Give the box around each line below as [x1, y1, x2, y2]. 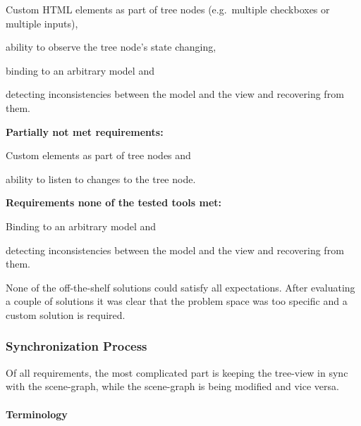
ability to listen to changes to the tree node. [6, 171, 196, 186]
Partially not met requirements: [6, 124, 164, 139]
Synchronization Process [6, 337, 147, 355]
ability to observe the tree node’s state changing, [6, 39, 216, 54]
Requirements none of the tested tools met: [6, 195, 222, 210]
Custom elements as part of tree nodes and [6, 148, 191, 163]
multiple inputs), [6, 15, 78, 30]
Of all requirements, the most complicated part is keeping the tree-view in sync [6, 365, 348, 380]
